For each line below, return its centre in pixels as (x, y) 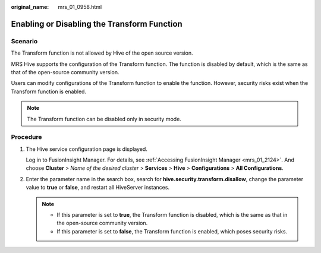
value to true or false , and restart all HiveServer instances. (97, 188)
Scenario (24, 41)
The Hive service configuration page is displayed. (87, 149)
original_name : (30, 7)
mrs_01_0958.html (80, 7)
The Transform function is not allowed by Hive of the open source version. (102, 53)
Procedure (26, 137)
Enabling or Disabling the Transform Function (97, 24)
